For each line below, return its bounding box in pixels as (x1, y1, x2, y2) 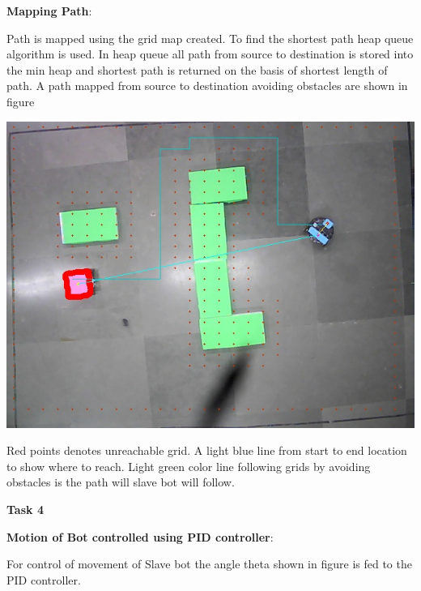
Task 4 (6, 500, 44, 517)
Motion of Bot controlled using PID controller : (6, 528, 274, 545)
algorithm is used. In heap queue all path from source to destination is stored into (6, 45, 414, 62)
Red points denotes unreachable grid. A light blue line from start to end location (6, 442, 407, 459)
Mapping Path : (6, 2, 92, 19)
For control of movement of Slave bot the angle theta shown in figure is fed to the (6, 555, 412, 572)
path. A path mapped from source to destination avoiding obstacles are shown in (6, 77, 408, 94)
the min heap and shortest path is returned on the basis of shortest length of (6, 61, 388, 78)
